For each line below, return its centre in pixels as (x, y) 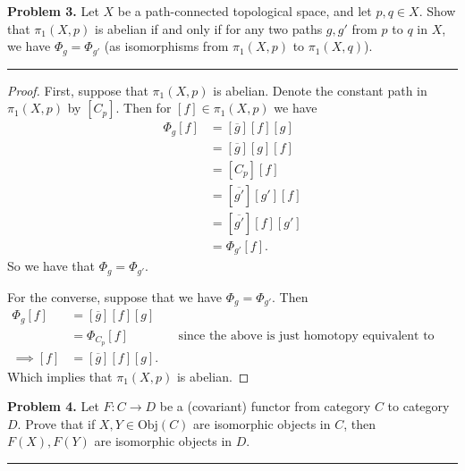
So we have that (51, 266)
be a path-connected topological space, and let (245, 11)
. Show (437, 11)
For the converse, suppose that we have (115, 296)
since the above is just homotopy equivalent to (306, 336)
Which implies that (60, 376)
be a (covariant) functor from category (265, 406)
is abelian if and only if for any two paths (209, 28)
